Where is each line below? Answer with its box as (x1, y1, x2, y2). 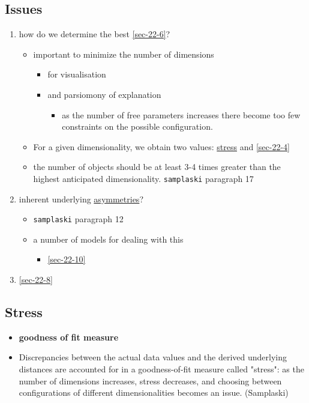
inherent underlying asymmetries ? (19, 192, 143, 205)
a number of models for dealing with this (33, 232, 184, 245)
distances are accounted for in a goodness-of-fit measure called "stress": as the (19, 363, 304, 375)
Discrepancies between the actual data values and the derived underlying (19, 351, 287, 363)
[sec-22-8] (19, 273, 53, 286)
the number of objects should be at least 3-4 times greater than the (33, 160, 281, 173)
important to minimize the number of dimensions (33, 47, 214, 60)
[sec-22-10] (47, 253, 86, 265)
